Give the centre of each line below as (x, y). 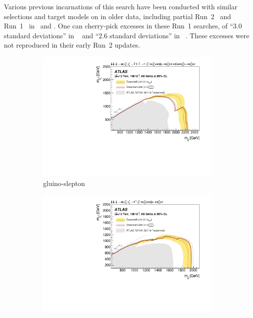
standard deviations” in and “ (51, 35)
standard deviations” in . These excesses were (180, 35)
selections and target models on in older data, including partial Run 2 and (118, 16)
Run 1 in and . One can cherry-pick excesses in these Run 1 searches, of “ (119, 26)
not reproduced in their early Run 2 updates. (72, 45)
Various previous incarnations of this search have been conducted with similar (121, 6)
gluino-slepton (64, 183)
